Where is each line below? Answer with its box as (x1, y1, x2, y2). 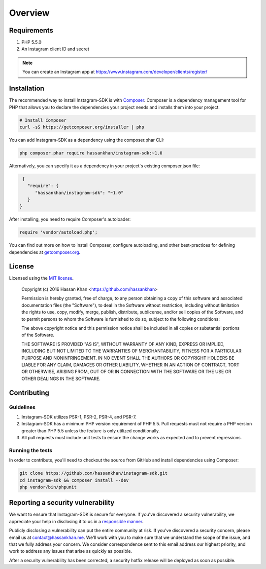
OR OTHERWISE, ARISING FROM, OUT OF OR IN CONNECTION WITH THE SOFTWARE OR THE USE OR (21, 369, 232, 375)
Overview (9, 7, 50, 18)
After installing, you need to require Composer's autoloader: (9, 216, 131, 222)
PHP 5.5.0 (21, 39, 42, 45)
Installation (9, 84, 44, 93)
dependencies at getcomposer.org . (9, 249, 81, 255)
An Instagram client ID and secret (21, 46, 90, 52)
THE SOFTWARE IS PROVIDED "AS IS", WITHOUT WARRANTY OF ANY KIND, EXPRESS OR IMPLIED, (21, 341, 225, 347)
